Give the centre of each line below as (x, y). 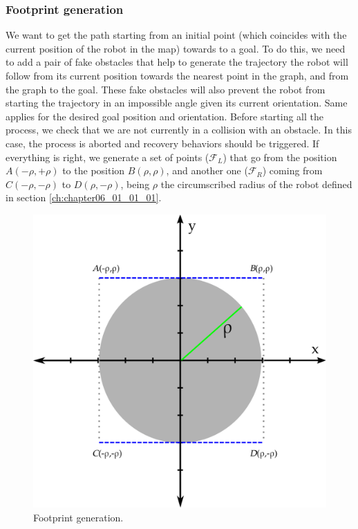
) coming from (292, 170)
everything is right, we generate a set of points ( (107, 157)
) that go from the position (280, 157)
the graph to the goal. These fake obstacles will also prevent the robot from (166, 89)
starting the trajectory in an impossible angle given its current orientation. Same (177, 103)
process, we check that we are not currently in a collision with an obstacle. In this (179, 130)
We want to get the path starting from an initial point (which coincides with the (176, 35)
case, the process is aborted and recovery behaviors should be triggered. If (162, 143)
